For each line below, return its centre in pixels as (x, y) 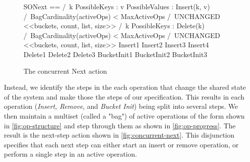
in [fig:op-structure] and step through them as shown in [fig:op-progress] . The (120, 125)
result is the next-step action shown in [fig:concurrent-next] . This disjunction (119, 135)
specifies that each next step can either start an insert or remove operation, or (121, 144)
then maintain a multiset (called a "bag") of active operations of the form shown (125, 115)
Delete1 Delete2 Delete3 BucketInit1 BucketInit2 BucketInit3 (115, 54)
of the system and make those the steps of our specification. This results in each (124, 96)
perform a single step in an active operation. (71, 154)
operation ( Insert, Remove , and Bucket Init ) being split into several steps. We (121, 106)
